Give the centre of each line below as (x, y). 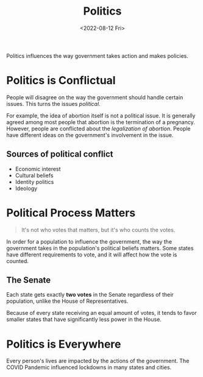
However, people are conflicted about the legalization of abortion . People (98, 129)
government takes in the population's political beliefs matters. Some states (100, 248)
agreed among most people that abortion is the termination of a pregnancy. (101, 122)
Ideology (26, 188)
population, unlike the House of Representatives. (67, 301)
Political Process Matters (71, 213)
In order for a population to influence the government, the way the (89, 241)
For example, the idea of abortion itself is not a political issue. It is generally (101, 115)
